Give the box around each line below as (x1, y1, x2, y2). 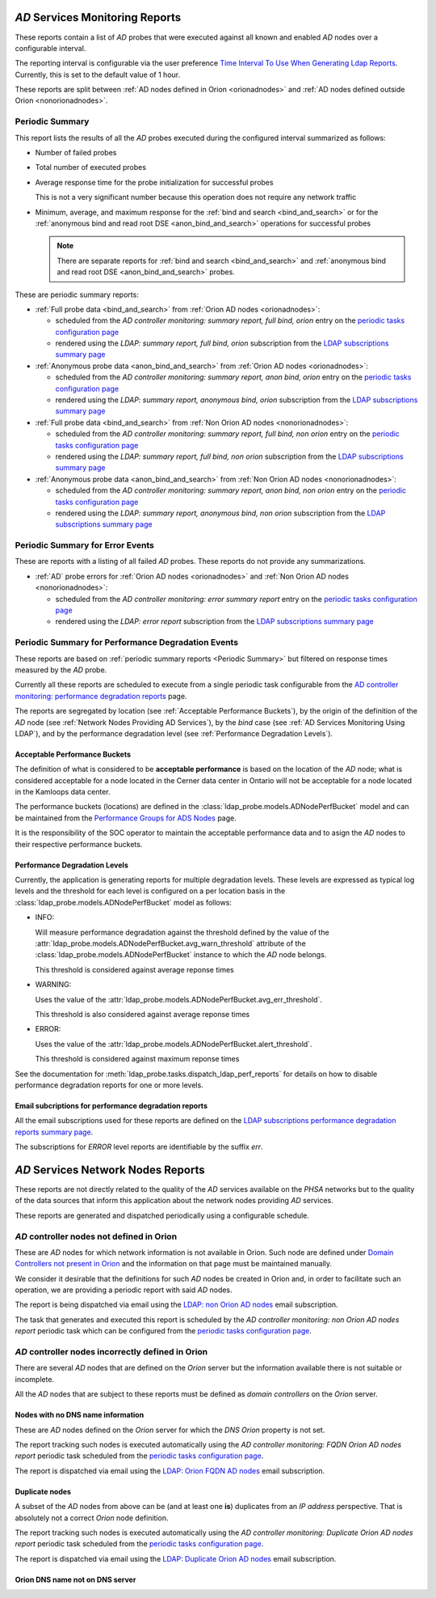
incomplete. (15, 1374, 55, 1384)
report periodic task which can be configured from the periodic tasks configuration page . (15, 1326, 312, 1336)
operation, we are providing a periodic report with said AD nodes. (15, 1285, 233, 1295)
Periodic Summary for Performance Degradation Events (15, 637, 238, 648)
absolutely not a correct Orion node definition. (15, 1513, 169, 1523)
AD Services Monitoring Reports (15, 11, 182, 24)
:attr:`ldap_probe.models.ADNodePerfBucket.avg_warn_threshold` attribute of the (35, 939, 306, 948)
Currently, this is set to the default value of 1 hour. (15, 70, 181, 79)
